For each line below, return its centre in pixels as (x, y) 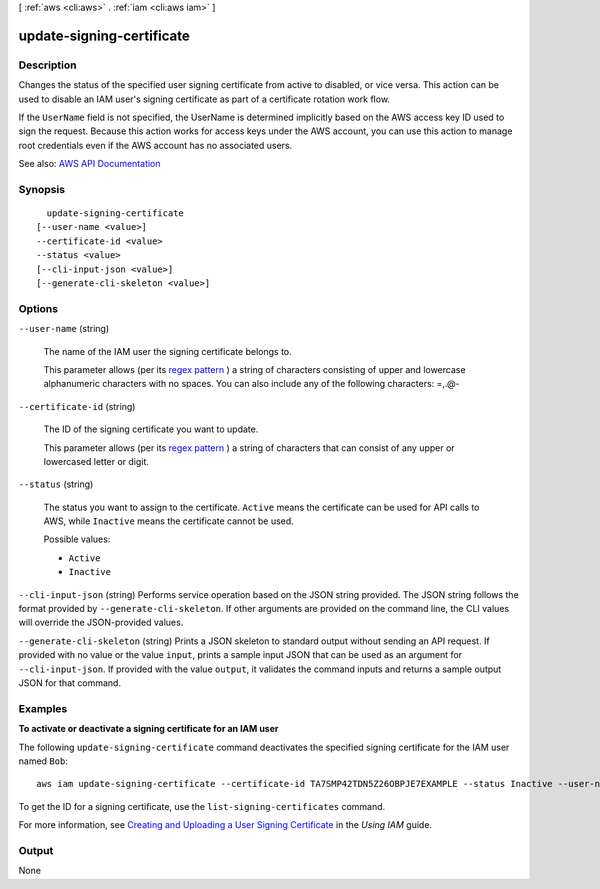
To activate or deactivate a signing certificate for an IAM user (148, 729)
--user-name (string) (64, 329)
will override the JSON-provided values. (101, 622)
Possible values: (77, 539)
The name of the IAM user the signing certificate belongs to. (167, 351)
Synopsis (41, 189)
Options (38, 308)
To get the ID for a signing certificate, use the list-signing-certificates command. (202, 806)
